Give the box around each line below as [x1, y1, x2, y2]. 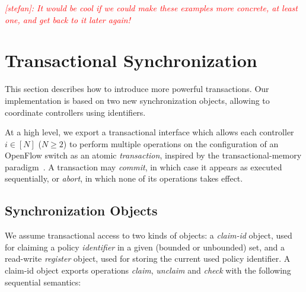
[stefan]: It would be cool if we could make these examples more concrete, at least [5, 2, 298, 14]
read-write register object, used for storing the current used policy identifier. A [5, 252, 291, 265]
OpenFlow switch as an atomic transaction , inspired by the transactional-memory [5, 149, 302, 161]
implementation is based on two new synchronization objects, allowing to [5, 94, 270, 106]
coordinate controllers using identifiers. [5, 106, 146, 118]
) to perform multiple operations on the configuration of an [63, 137, 279, 150]
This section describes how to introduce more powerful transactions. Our [5, 82, 269, 95]
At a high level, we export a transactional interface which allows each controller [5, 126, 294, 138]
